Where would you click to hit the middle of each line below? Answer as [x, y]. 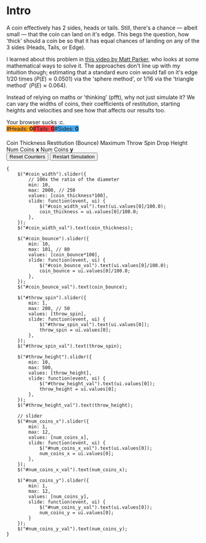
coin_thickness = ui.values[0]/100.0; [89, 212]
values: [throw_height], [60, 373]
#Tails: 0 [44, 128]
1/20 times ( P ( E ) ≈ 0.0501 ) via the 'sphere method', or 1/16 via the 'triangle [100, 79]
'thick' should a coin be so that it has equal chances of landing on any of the [103, 41]
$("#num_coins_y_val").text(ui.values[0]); [96, 507]
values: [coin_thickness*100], [69, 195]
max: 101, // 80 [49, 249]
